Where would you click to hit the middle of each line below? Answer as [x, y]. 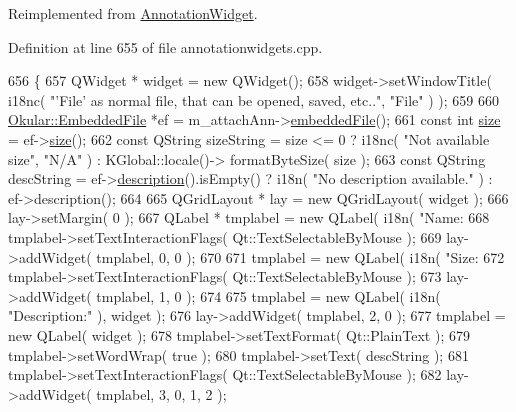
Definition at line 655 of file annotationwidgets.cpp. [165, 46]
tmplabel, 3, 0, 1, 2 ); [161, 393]
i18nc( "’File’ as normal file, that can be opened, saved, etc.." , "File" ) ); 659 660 [253, 99]
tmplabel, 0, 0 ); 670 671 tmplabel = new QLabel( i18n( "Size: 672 [300, 256]
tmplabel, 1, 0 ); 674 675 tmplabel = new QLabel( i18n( [268, 295]
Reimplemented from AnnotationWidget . [133, 13]
